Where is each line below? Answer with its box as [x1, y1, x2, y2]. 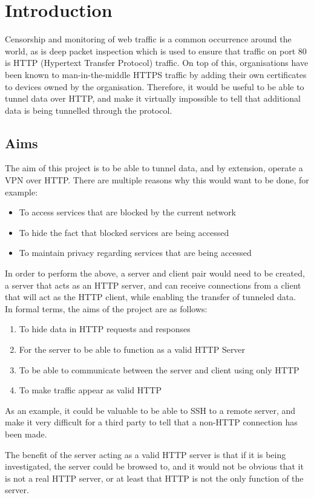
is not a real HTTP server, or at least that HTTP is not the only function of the [5, 471, 304, 484]
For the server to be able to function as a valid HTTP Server [19, 343, 246, 356]
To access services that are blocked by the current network [19, 206, 237, 218]
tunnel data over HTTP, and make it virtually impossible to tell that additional [5, 92, 301, 105]
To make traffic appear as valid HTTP [19, 384, 162, 396]
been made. [5, 427, 47, 440]
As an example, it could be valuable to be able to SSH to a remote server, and [5, 404, 296, 416]
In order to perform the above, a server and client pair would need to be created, [5, 267, 305, 280]
